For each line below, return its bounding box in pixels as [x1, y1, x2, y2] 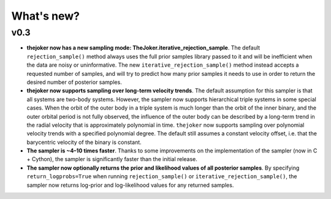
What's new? [11, 9, 80, 23]
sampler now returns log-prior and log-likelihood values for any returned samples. [26, 181, 234, 189]
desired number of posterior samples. [26, 78, 122, 86]
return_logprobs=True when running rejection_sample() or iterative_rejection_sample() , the [26, 173, 297, 180]
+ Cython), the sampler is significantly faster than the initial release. [26, 156, 197, 163]
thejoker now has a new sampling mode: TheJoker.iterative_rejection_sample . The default [26, 44, 261, 51]
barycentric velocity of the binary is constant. [26, 138, 142, 146]
